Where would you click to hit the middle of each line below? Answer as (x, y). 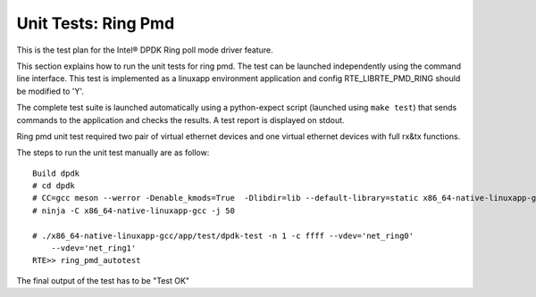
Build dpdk (56, 173)
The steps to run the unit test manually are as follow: (113, 153)
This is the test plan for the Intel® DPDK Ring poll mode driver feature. (145, 50)
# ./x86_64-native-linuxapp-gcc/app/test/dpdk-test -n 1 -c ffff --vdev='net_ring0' (223, 235)
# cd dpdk (54, 186)
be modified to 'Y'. (50, 91)
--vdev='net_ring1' (93, 248)
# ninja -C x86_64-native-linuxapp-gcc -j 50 (134, 210)
